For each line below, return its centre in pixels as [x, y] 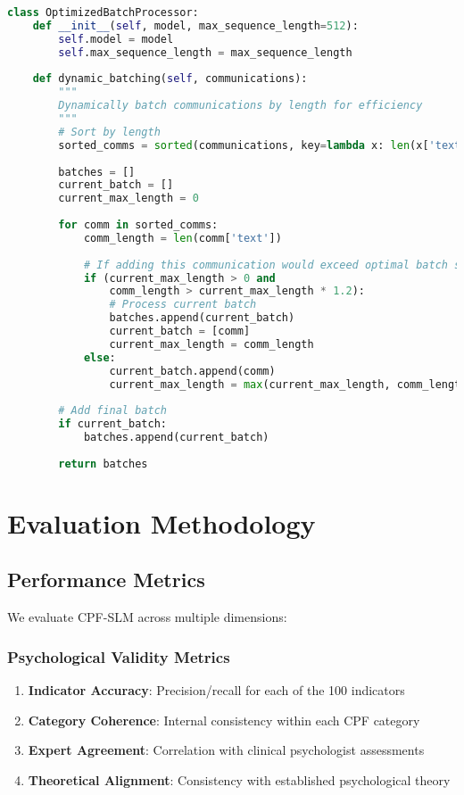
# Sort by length [109, 132]
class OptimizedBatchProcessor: [103, 12]
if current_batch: [112, 424]
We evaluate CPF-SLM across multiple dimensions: [147, 617]
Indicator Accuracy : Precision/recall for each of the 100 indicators [216, 690]
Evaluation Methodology [162, 522]
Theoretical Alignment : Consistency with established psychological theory [239, 779]
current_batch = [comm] [180, 331]
